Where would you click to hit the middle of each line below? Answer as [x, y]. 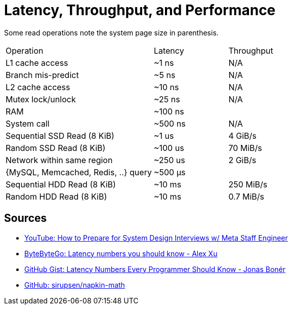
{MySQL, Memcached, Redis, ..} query [79, 172]
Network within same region [59, 160]
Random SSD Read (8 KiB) [56, 148]
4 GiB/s [242, 136]
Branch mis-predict [42, 75]
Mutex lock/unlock [41, 99]
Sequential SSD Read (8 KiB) [60, 136]
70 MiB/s [245, 148]
